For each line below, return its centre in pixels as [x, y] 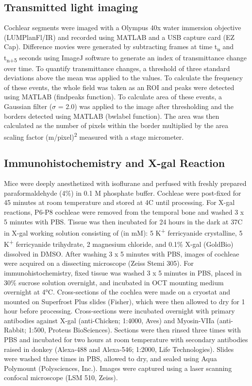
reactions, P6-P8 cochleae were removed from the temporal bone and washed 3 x [124, 212]
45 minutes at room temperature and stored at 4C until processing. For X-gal [119, 202]
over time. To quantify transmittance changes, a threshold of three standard [117, 68]
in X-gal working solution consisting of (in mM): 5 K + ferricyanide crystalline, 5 [123, 232]
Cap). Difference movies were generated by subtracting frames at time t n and [119, 47]
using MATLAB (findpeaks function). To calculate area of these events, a [113, 97]
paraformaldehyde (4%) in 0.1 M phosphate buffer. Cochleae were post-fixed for [123, 193]
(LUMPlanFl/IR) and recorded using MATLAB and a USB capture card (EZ [119, 37]
